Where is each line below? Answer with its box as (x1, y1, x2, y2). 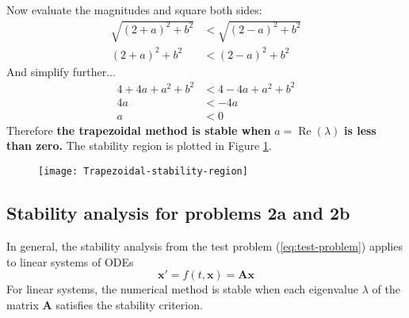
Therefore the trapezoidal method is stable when (6, 121, 271, 138)
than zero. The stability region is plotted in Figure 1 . (6, 137, 272, 154)
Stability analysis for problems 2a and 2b (6, 201, 350, 225)
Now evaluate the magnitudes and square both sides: (6, 2, 262, 17)
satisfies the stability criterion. (55, 296, 203, 312)
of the (372, 281, 400, 297)
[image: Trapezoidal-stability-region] (38, 166, 248, 178)
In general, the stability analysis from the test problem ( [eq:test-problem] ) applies (6, 237, 403, 254)
